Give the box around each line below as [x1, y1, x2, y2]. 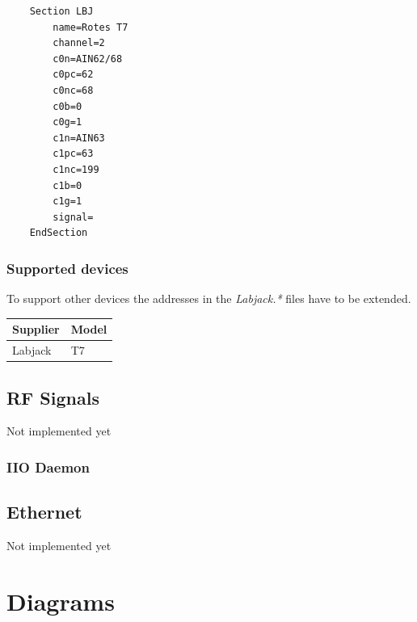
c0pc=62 [53, 69, 94, 81]
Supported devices [6, 258, 128, 278]
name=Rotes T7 [53, 21, 128, 33]
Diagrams [6, 584, 115, 617]
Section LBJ [29, 6, 94, 17]
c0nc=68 [53, 84, 94, 96]
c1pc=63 [53, 148, 94, 160]
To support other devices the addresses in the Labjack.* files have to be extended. [6, 290, 411, 307]
